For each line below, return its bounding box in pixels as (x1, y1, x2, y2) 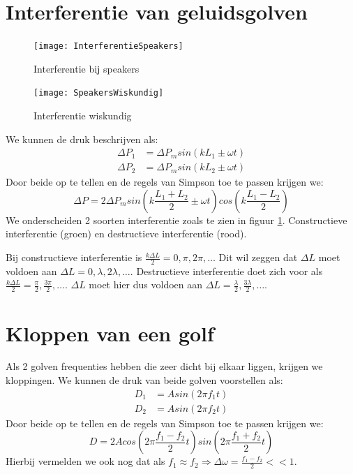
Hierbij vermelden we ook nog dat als (6, 454, 165, 468)
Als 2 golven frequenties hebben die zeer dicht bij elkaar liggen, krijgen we (6, 359, 323, 373)
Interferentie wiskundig (33, 108, 132, 123)
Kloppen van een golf (6, 318, 214, 347)
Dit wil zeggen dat (218, 250, 298, 265)
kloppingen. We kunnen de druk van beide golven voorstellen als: (6, 373, 283, 387)
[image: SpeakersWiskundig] (33, 88, 164, 98)
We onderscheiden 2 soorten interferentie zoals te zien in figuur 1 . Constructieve (6, 212, 347, 227)
